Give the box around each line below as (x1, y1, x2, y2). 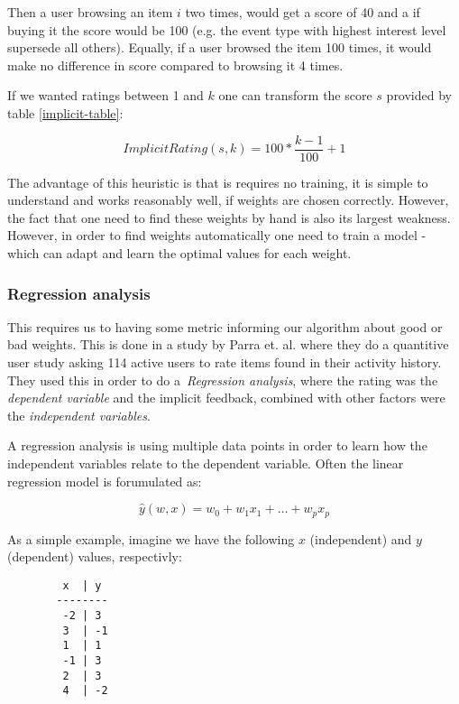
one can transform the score (218, 86, 372, 105)
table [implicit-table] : (7, 103, 124, 122)
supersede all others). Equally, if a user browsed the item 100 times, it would (7, 38, 432, 57)
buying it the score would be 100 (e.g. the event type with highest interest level (7, 20, 446, 39)
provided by (386, 86, 452, 105)
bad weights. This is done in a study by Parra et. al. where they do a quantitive (7, 335, 449, 354)
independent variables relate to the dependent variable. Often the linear (7, 453, 404, 472)
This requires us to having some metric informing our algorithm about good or (7, 317, 443, 336)
